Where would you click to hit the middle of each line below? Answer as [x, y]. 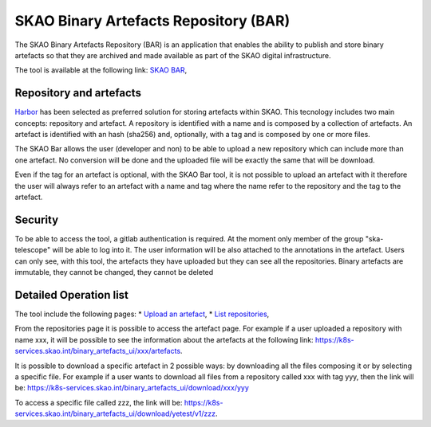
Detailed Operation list [72, 295]
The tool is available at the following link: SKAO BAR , [101, 70]
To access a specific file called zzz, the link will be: [99, 402]
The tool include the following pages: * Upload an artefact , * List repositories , [142, 314]
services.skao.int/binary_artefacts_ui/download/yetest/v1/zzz [115, 413]
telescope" [33, 250]
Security [37, 219]
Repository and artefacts [78, 93]
